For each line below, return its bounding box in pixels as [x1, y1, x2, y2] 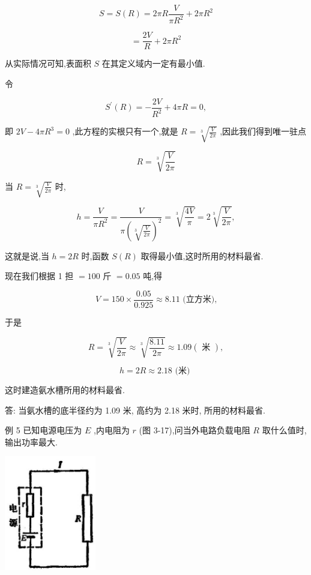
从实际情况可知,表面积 [5, 57, 91, 70]
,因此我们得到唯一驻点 [220, 125, 307, 137]
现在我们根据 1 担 [5, 269, 74, 282]
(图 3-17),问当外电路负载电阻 [139, 424, 250, 436]
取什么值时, [262, 424, 307, 436]
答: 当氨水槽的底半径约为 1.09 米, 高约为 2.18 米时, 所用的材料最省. [5, 403, 265, 416]
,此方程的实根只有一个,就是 [72, 125, 178, 137]
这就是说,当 [5, 249, 49, 262]
